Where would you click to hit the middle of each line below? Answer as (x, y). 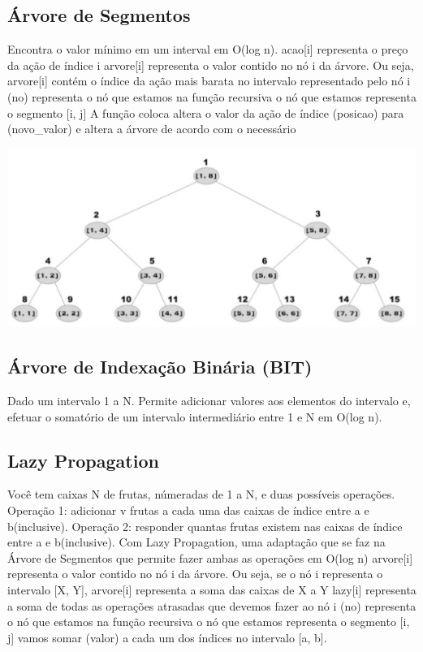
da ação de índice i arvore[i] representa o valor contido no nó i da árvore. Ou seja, (211, 65)
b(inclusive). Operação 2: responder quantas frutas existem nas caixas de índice (205, 526)
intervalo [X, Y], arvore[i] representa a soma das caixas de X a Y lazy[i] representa (212, 590)
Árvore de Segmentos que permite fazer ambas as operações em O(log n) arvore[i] (210, 557)
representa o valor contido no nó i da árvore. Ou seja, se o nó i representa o (195, 574)
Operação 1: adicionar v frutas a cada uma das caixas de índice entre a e (188, 510)
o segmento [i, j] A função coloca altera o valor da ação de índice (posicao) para (206, 112)
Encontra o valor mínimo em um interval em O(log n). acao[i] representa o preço (208, 49)
